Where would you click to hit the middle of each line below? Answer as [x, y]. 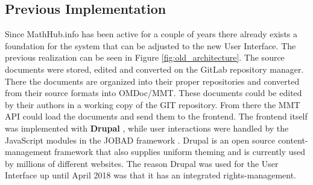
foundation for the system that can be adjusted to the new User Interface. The [150, 45]
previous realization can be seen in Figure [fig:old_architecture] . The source [145, 57]
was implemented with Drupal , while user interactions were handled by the [147, 128]
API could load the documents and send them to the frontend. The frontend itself [156, 116]
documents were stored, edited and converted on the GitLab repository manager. [154, 69]
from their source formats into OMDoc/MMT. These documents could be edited [153, 93]
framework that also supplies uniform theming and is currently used [180, 152]
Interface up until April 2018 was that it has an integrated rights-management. [150, 175]
